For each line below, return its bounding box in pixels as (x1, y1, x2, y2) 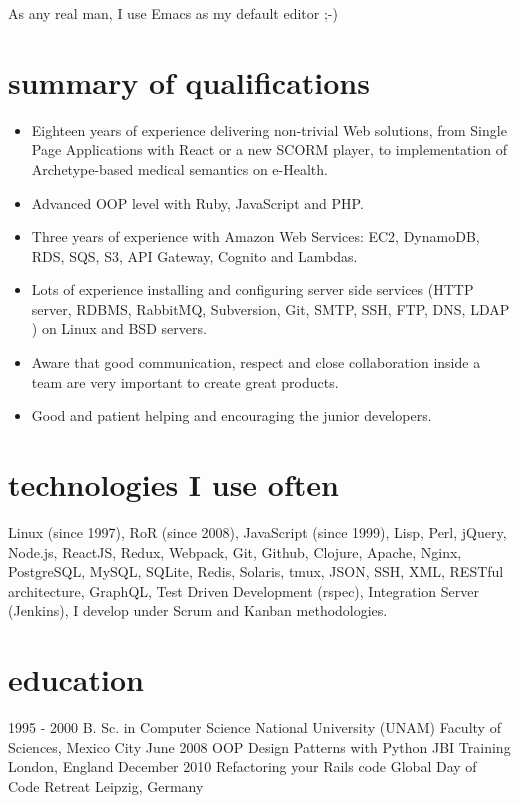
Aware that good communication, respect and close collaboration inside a (31, 352, 481, 373)
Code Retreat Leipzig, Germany (8, 775, 204, 796)
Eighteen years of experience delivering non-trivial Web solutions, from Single (31, 119, 507, 140)
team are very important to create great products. (31, 371, 339, 392)
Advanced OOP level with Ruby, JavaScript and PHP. (31, 192, 364, 213)
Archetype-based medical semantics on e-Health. (31, 158, 328, 179)
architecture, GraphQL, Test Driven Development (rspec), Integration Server (8, 580, 479, 601)
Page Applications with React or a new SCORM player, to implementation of (31, 139, 507, 160)
